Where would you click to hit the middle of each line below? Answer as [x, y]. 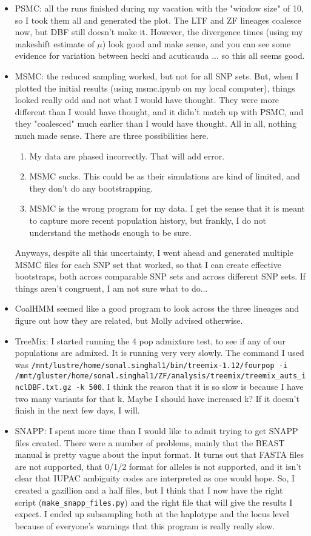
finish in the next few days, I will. [77, 410]
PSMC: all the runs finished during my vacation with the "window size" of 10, [159, 8]
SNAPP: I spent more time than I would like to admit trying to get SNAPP [156, 430]
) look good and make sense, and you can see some [196, 43]
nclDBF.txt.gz [43, 388]
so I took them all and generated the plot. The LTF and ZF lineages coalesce [158, 20]
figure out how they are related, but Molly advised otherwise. [129, 320]
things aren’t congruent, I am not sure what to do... [111, 288]
